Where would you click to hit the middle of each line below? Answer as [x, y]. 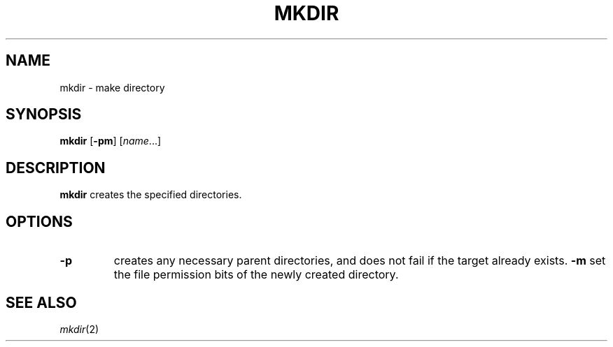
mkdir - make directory [112, 87]
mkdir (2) [79, 329]
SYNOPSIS [44, 115]
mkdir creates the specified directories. [151, 195]
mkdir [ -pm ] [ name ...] [111, 141]
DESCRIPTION [56, 168]
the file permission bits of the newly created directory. [256, 275]
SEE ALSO [41, 302]
